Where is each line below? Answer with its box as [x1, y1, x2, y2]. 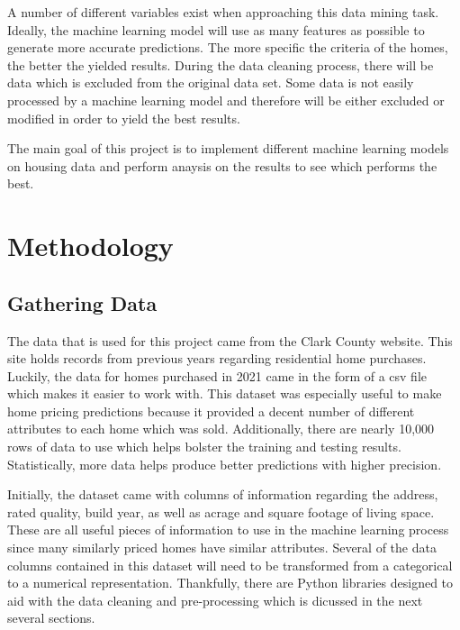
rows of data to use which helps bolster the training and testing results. [7, 437, 401, 456]
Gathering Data [7, 288, 158, 316]
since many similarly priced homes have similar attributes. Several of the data [7, 538, 437, 557]
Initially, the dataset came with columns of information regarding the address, [7, 485, 438, 504]
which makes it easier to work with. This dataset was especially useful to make [7, 384, 442, 403]
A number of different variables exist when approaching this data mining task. [7, 3, 439, 21]
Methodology [7, 227, 174, 264]
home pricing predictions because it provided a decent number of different [7, 401, 415, 420]
